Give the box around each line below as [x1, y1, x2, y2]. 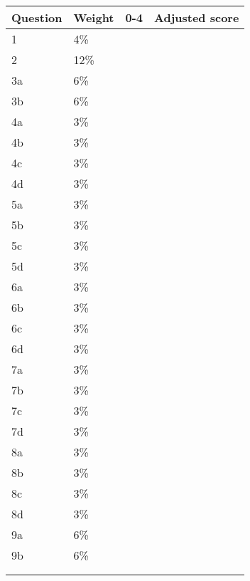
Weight [73, 9, 114, 26]
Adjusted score [154, 9, 239, 26]
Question [11, 9, 62, 26]
